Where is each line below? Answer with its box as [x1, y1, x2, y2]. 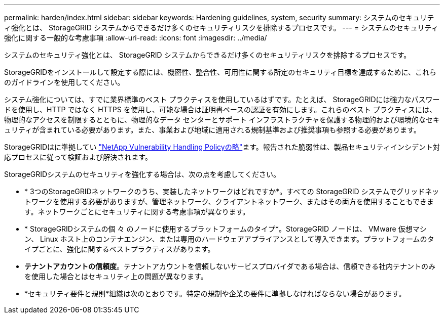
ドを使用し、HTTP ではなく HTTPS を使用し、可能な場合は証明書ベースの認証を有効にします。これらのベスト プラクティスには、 [4, 105, 436, 114]
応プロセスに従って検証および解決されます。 [4, 153, 152, 161]
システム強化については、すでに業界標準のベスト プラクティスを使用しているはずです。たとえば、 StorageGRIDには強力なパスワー [4, 95, 440, 104]
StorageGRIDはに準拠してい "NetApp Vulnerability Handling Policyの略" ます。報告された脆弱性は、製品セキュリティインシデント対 [4, 143, 440, 151]
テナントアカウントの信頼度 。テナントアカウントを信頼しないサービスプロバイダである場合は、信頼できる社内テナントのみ [24, 262, 436, 270]
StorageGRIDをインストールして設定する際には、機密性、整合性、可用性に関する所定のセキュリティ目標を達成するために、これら [4, 68, 437, 76]
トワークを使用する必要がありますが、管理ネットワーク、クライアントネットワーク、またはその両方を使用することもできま [24, 197, 434, 206]
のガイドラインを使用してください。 [4, 78, 125, 86]
